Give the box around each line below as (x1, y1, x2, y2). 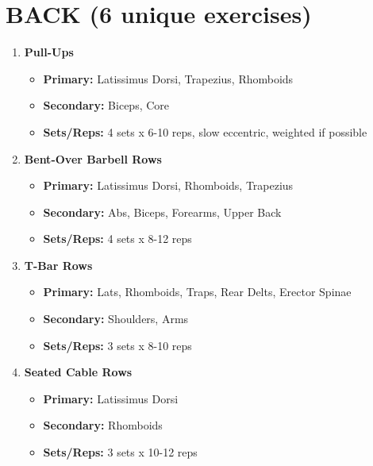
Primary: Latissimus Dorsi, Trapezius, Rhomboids (43, 70, 294, 87)
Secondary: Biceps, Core (43, 97, 170, 114)
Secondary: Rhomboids (43, 417, 163, 433)
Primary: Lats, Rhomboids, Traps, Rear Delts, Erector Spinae (43, 283, 352, 300)
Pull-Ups (24, 44, 74, 60)
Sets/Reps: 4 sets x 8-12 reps (43, 230, 192, 247)
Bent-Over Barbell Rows (24, 150, 162, 167)
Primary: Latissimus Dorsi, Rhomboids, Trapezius (43, 177, 294, 194)
